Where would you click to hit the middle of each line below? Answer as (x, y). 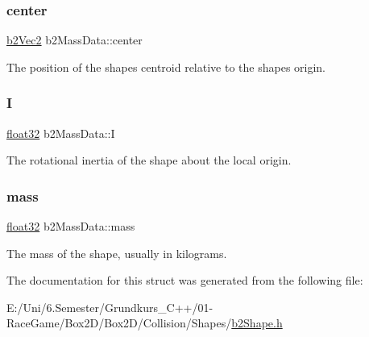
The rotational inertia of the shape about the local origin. (149, 160)
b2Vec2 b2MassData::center (75, 40)
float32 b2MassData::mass (71, 226)
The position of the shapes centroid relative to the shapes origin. (166, 67)
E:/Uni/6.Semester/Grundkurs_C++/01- (110, 307)
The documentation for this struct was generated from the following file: (185, 280)
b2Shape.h (257, 323)
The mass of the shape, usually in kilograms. (117, 253)
